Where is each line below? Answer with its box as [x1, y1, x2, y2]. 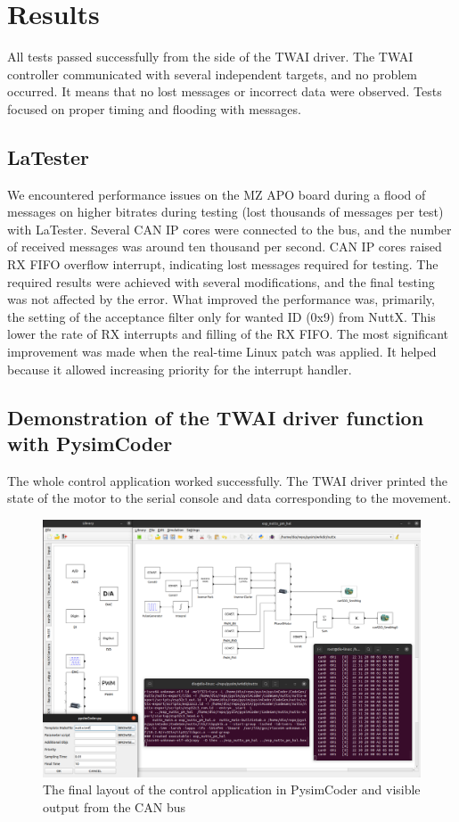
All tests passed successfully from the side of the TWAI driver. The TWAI [7, 47, 414, 66]
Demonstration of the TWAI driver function [7, 403, 424, 431]
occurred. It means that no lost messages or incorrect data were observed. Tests [7, 82, 442, 101]
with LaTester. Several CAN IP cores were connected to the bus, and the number [7, 219, 452, 238]
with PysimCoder [7, 430, 173, 457]
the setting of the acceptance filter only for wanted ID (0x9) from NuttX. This [7, 307, 436, 325]
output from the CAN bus [43, 797, 185, 816]
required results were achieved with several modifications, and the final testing [7, 272, 435, 291]
